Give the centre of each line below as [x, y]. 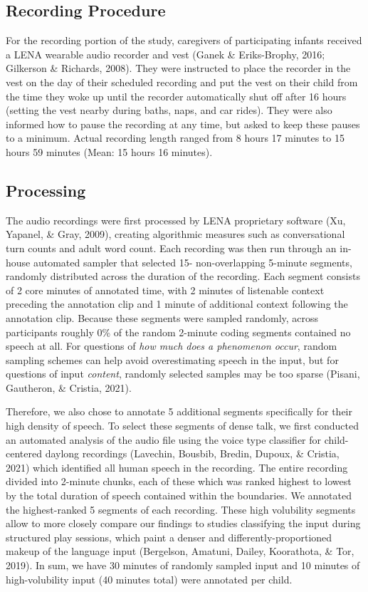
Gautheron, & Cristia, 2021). [69, 387]
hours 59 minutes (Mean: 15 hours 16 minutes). [109, 151]
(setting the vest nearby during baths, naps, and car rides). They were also [169, 110]
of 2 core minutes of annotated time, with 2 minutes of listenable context [165, 290]
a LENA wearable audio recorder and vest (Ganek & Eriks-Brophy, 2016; [165, 54]
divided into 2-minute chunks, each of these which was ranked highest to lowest [179, 481]
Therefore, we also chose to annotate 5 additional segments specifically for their [179, 411]
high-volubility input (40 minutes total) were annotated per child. [149, 579]
